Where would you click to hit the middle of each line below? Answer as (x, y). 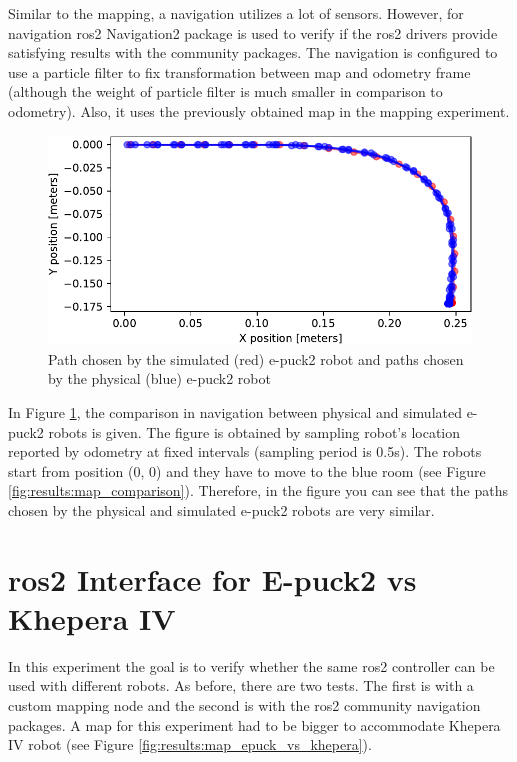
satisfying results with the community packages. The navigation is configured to (253, 52)
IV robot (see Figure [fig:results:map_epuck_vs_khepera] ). (190, 744)
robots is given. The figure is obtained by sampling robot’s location (254, 431)
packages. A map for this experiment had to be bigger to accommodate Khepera (254, 724)
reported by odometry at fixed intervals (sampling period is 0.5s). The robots (245, 451)
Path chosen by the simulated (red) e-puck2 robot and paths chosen (256, 358)
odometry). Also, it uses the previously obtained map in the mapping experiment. (259, 110)
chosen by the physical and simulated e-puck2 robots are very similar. (221, 509)
